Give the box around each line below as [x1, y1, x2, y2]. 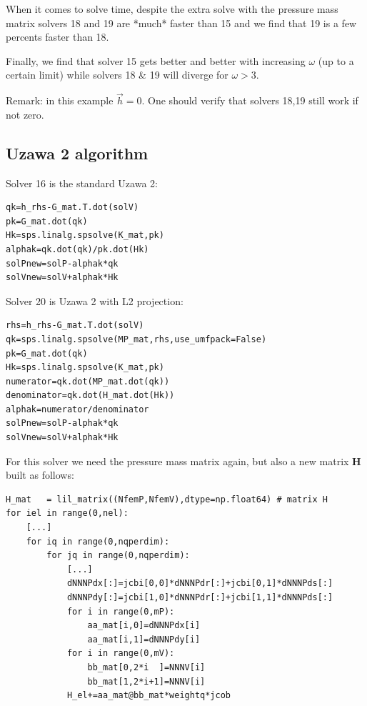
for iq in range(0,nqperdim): [26, 536, 170, 547]
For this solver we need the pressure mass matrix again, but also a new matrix [6, 453, 349, 468]
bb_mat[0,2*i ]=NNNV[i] [87, 662, 206, 672]
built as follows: [6, 467, 74, 482]
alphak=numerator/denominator [6, 404, 149, 414]
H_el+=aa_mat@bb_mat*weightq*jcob [66, 690, 231, 701]
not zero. [6, 106, 44, 121]
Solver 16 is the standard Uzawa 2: [6, 175, 158, 190]
